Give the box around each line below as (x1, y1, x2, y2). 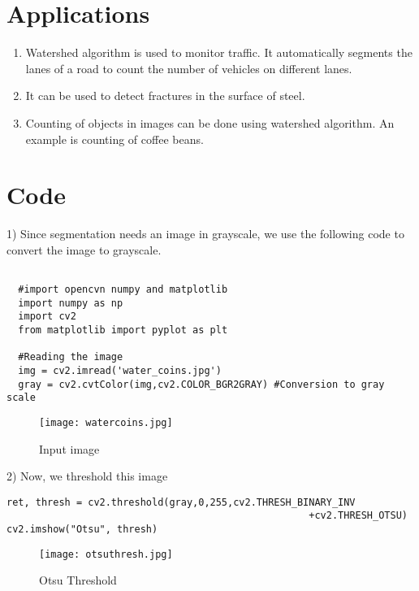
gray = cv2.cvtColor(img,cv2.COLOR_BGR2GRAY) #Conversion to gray (18, 378, 385, 390)
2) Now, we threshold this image (6, 467, 168, 485)
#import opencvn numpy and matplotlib (18, 284, 228, 296)
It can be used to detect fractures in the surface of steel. (25, 87, 305, 104)
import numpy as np (18, 297, 123, 309)
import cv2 (18, 311, 76, 323)
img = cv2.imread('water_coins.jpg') (18, 365, 222, 376)
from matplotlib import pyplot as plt (18, 324, 228, 337)
